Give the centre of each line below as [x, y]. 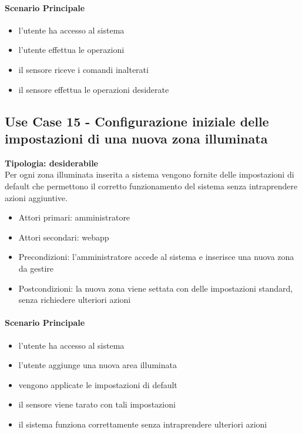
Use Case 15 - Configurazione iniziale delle [137, 121]
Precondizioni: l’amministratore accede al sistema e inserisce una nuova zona [156, 257]
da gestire [36, 268]
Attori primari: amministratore [74, 217]
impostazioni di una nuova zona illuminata [136, 138]
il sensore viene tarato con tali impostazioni [97, 404]
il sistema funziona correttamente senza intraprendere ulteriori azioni [143, 424]
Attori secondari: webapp [64, 237]
